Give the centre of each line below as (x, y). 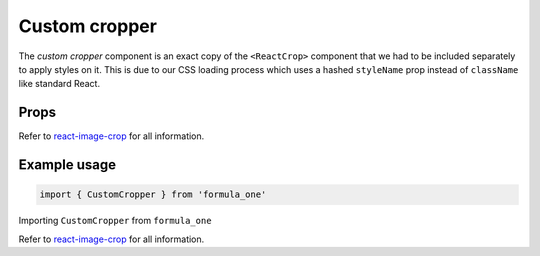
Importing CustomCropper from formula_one (115, 221)
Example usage (67, 165)
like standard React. (59, 84)
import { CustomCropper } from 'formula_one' (153, 194)
